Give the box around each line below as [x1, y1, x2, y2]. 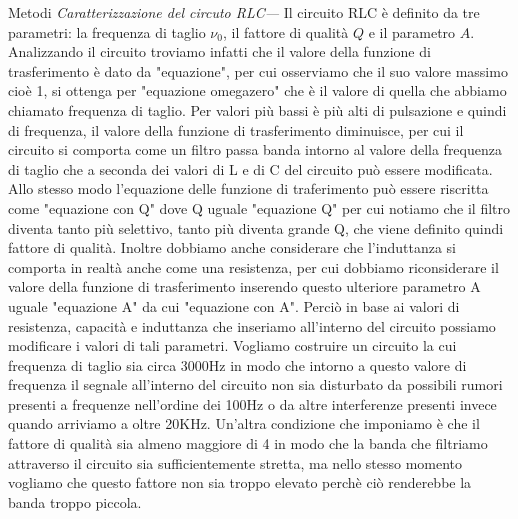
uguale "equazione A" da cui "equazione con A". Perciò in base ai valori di [8, 295, 460, 316]
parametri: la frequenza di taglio [8, 21, 206, 42]
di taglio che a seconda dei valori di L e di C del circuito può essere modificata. [8, 158, 493, 179]
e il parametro [368, 21, 456, 42]
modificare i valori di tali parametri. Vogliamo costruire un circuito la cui [8, 335, 457, 356]
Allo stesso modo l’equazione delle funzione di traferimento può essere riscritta [8, 178, 489, 199]
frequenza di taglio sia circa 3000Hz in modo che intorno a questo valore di [8, 354, 467, 375]
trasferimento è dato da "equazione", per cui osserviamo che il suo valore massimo [8, 60, 508, 81]
